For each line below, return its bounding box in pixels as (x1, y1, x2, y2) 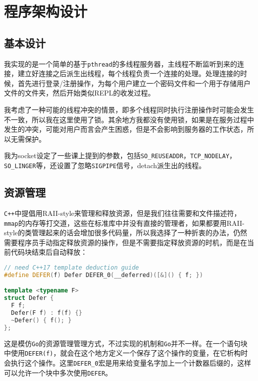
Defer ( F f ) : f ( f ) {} (11, 309, 82, 317)
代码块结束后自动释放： (10, 247, 87, 257)
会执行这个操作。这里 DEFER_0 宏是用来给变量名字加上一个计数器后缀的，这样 (4, 357, 252, 368)
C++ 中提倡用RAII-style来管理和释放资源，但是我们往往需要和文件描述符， (4, 207, 241, 218)
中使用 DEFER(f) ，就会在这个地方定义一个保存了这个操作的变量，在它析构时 (4, 348, 248, 358)
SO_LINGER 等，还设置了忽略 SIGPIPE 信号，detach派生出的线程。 (4, 160, 206, 171)
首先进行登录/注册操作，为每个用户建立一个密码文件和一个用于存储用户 (17, 78, 251, 88)
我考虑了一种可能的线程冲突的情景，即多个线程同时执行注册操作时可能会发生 (4, 104, 254, 115)
